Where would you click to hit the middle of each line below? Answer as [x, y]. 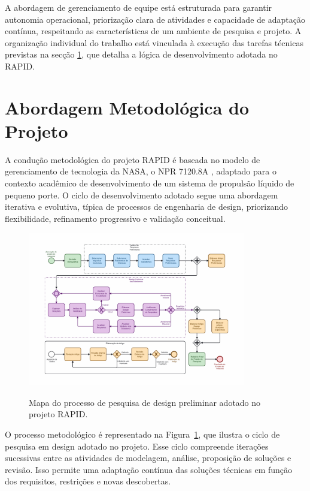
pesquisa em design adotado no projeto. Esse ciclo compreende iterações [137, 446]
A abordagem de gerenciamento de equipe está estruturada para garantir [139, 7]
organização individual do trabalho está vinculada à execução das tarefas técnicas [154, 42]
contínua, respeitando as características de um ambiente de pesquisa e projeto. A [153, 31]
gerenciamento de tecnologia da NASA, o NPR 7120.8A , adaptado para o [141, 171]
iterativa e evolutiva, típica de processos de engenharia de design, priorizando [147, 207]
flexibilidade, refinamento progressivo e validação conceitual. [115, 218]
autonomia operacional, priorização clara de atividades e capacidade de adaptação [155, 19]
